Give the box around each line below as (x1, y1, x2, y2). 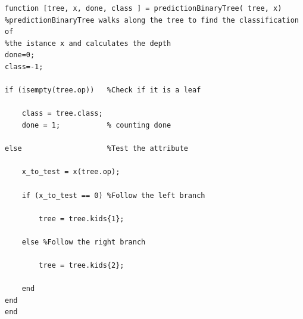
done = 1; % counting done (21, 120, 171, 129)
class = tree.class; (21, 109, 103, 118)
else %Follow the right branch (21, 237, 146, 246)
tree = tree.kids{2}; (39, 261, 124, 270)
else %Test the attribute (5, 144, 188, 153)
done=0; (5, 51, 35, 60)
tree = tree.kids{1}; (39, 214, 124, 223)
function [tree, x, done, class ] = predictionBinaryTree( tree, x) (5, 4, 282, 13)
